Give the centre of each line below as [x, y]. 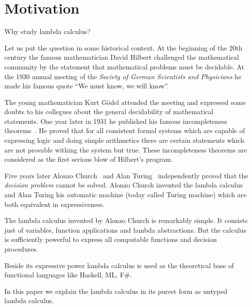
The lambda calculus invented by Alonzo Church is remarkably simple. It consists [126, 220]
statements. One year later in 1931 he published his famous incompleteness [116, 121]
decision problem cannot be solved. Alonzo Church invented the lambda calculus [124, 185]
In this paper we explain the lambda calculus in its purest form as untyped [116, 291]
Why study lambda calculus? [48, 31]
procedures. [21, 249]
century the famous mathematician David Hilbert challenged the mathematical [122, 57]
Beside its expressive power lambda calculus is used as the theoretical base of [119, 265]
